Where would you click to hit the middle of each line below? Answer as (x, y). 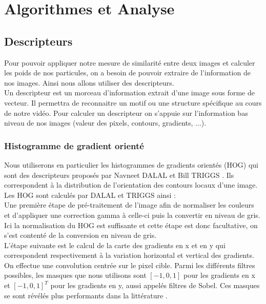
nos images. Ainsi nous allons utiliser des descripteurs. (89, 82)
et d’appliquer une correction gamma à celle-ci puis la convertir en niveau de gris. (132, 215)
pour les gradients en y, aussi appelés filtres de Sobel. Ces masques (155, 285)
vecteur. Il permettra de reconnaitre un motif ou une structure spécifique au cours (133, 102)
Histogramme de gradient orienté (74, 145)
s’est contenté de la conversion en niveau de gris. (80, 235)
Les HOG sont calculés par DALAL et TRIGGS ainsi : (90, 195)
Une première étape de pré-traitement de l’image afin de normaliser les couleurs (129, 205)
